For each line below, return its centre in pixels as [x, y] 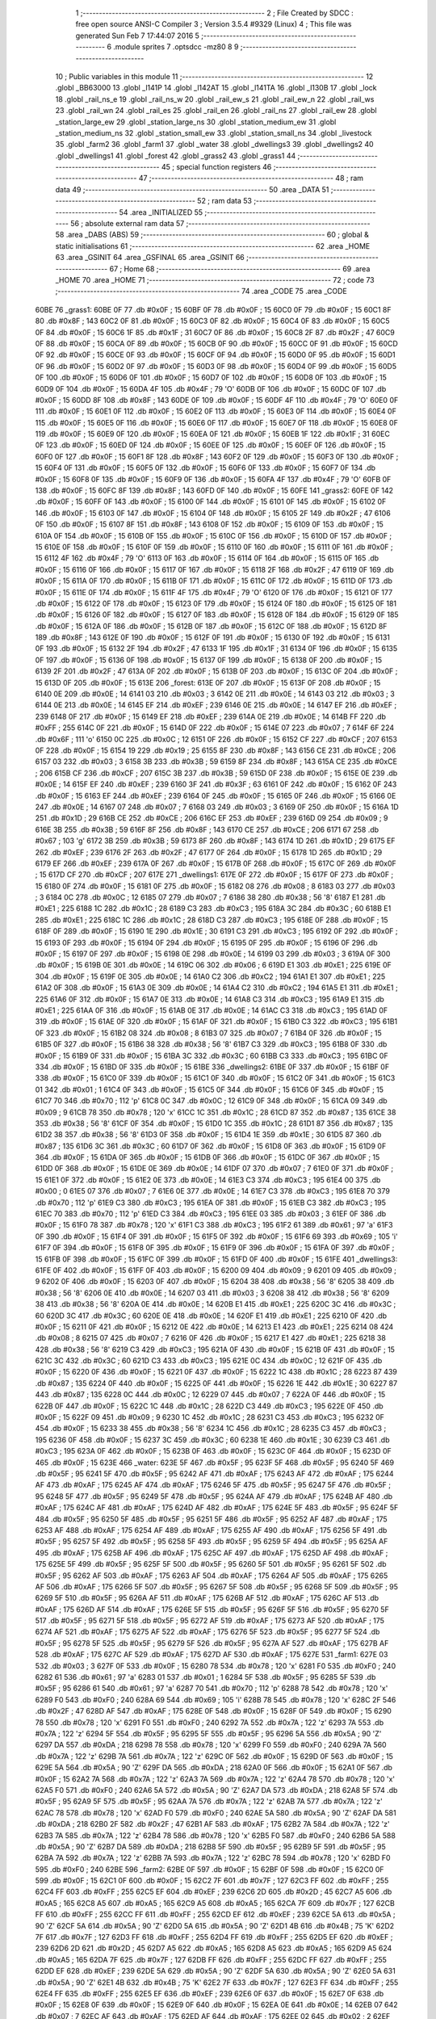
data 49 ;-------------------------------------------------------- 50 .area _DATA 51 [192, 189]
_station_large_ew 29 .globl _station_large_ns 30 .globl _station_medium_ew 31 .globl [196, 122]
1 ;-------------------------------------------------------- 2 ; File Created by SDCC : [215, 13]
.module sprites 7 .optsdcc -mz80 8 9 [176, 47]
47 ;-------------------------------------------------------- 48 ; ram [251, 178]
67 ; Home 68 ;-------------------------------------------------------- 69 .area [240, 269]
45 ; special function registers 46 [217, 167]
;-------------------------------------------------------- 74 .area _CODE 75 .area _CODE [201, 292]
